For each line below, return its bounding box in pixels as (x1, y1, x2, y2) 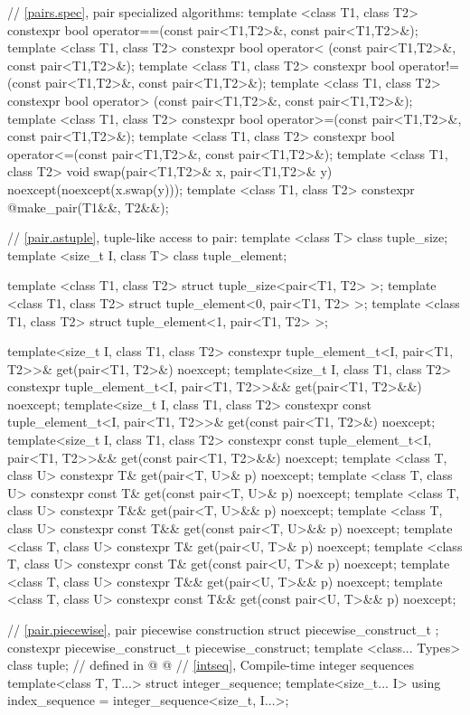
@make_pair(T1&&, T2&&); (7, 197, 169, 216)
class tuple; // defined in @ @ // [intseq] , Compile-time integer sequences (7, 655, 414, 674)
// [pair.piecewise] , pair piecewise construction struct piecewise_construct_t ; (7, 620, 439, 638)
